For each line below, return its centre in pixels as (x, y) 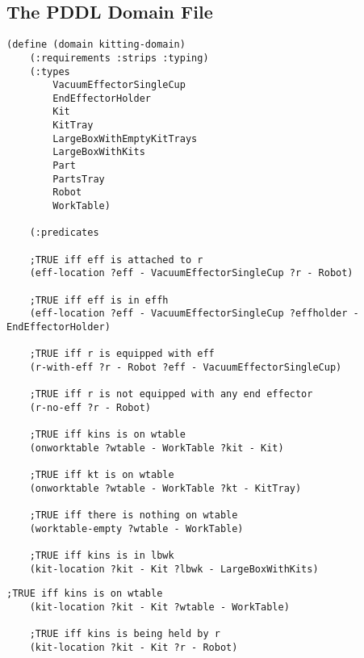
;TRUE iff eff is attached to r (116, 260)
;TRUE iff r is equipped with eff (122, 354)
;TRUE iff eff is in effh (99, 300)
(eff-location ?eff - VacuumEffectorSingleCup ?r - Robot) (191, 273)
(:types (50, 71)
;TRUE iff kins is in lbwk (102, 556)
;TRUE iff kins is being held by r (125, 634)
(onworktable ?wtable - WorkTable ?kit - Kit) (157, 448)
